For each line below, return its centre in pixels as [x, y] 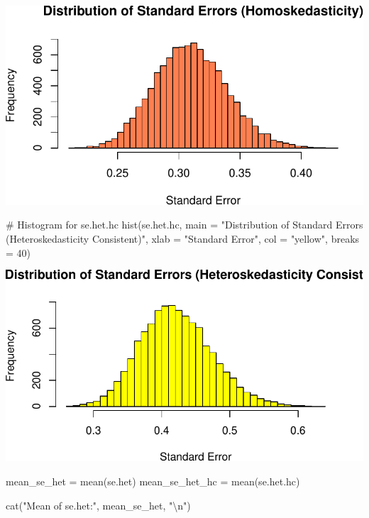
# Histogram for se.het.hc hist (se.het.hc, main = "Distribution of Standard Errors [184, 225]
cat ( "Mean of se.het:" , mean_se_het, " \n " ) [98, 505]
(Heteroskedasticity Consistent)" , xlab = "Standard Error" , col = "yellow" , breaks [183, 239]
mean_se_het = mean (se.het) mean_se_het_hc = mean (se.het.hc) [153, 481]
